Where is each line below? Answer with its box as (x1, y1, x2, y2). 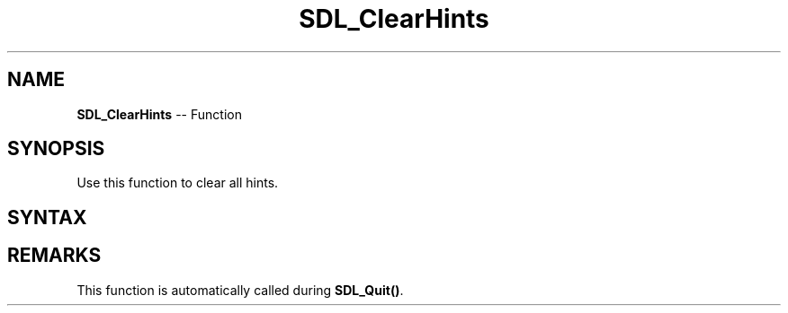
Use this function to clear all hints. (76, 175, 279, 191)
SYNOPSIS (7, 137, 105, 161)
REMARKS (7, 244, 102, 267)
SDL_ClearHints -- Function (76, 106, 242, 122)
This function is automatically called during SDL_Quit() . (76, 282, 404, 298)
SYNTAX (7, 205, 87, 229)
